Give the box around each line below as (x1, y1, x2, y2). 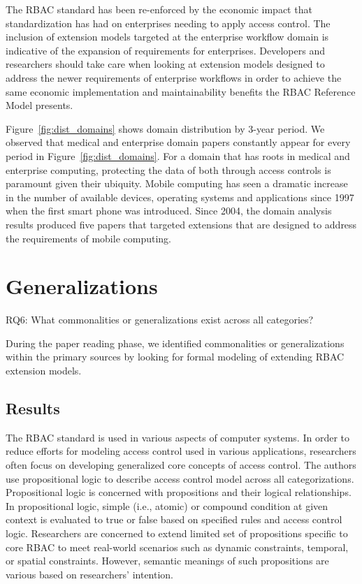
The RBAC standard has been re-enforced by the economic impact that (6, 2, 312, 16)
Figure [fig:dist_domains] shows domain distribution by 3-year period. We (6, 121, 325, 136)
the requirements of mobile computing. (6, 231, 171, 245)
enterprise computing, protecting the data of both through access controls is (6, 162, 331, 177)
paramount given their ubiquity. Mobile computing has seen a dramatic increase (6, 176, 348, 191)
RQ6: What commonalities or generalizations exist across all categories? (6, 312, 314, 327)
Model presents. (6, 98, 73, 112)
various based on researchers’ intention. (6, 567, 174, 581)
